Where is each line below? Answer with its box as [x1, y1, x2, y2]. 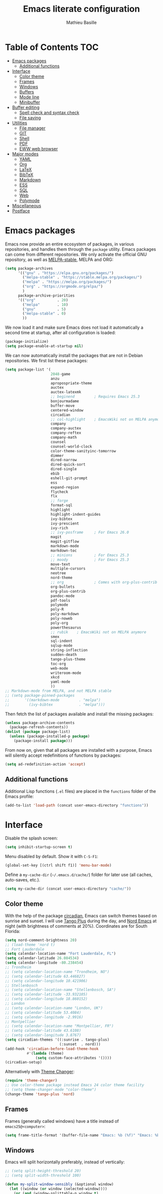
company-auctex [50, 426, 81, 431]
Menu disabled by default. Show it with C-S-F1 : [5, 854, 98, 859]
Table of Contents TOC [5, 41, 99, 53]
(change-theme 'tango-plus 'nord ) [5, 1092, 75, 1097]
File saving [19, 114, 41, 120]
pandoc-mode [50, 593, 75, 598]
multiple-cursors [50, 566, 86, 571]
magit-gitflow [50, 539, 79, 544]
